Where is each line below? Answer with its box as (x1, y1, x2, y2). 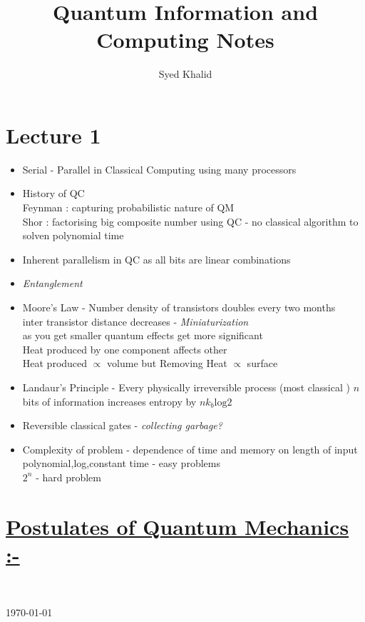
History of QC (22, 186, 85, 201)
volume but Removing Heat (107, 356, 227, 371)
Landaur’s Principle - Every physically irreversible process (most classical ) (22, 379, 350, 394)
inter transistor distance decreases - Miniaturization (22, 313, 249, 328)
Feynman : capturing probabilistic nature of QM (22, 200, 235, 215)
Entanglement (22, 276, 83, 291)
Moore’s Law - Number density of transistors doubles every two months (22, 300, 336, 314)
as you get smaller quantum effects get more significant (22, 328, 263, 343)
